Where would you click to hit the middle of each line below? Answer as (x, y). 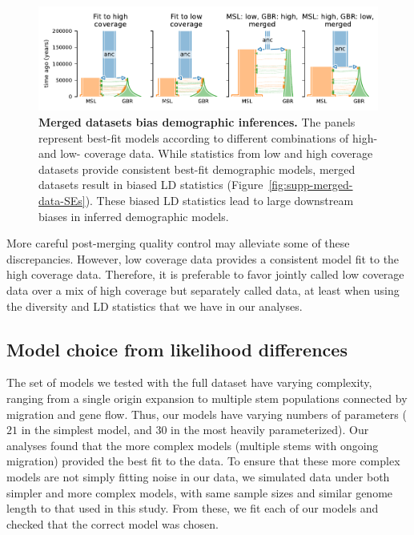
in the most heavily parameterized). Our (270, 430)
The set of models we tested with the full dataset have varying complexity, (189, 382)
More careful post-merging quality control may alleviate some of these (178, 243)
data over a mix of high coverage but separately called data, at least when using (203, 290)
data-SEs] (62, 201)
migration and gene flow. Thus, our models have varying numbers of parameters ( (207, 414)
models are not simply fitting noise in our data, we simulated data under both (198, 476)
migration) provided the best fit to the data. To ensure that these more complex (203, 461)
